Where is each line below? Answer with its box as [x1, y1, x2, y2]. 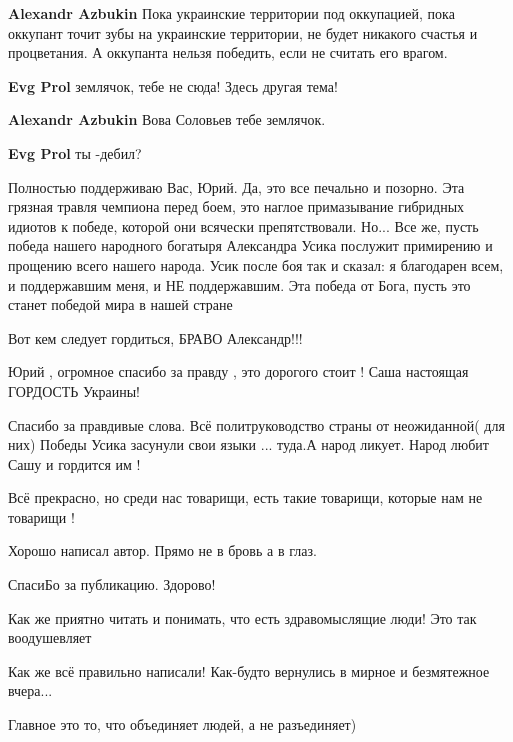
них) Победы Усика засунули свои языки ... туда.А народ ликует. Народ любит [8, 434, 489, 455]
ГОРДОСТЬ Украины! [8, 380, 140, 401]
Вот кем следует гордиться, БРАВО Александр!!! [8, 327, 303, 348]
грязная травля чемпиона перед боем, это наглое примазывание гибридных [8, 196, 465, 217]
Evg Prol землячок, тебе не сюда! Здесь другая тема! [8, 75, 338, 96]
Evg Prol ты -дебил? [8, 142, 142, 163]
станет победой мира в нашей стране [8, 294, 233, 315]
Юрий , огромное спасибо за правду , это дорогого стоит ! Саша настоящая [8, 361, 469, 382]
